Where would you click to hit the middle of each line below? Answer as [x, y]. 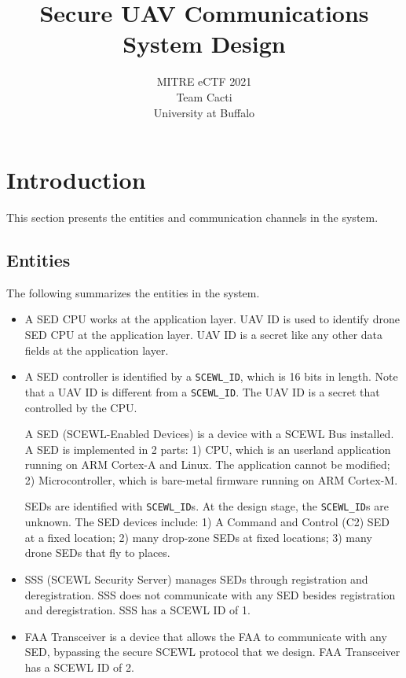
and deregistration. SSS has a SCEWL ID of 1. [137, 610]
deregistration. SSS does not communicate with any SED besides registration [210, 594]
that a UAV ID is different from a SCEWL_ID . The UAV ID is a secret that [202, 391]
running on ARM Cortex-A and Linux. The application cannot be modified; [207, 464]
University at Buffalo [204, 112]
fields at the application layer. [97, 350]
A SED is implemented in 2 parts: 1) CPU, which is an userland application [208, 449]
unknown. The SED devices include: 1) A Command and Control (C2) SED [207, 522]
